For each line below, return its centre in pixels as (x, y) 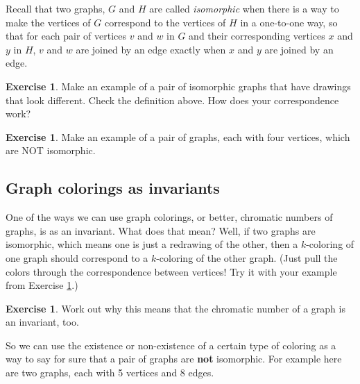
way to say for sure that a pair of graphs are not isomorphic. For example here (174, 359)
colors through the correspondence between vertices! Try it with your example (171, 271)
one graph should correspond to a (77, 257)
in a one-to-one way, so (289, 22)
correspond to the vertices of (165, 22)
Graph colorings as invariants (113, 188)
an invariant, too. (42, 322)
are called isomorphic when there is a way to (244, 8)
